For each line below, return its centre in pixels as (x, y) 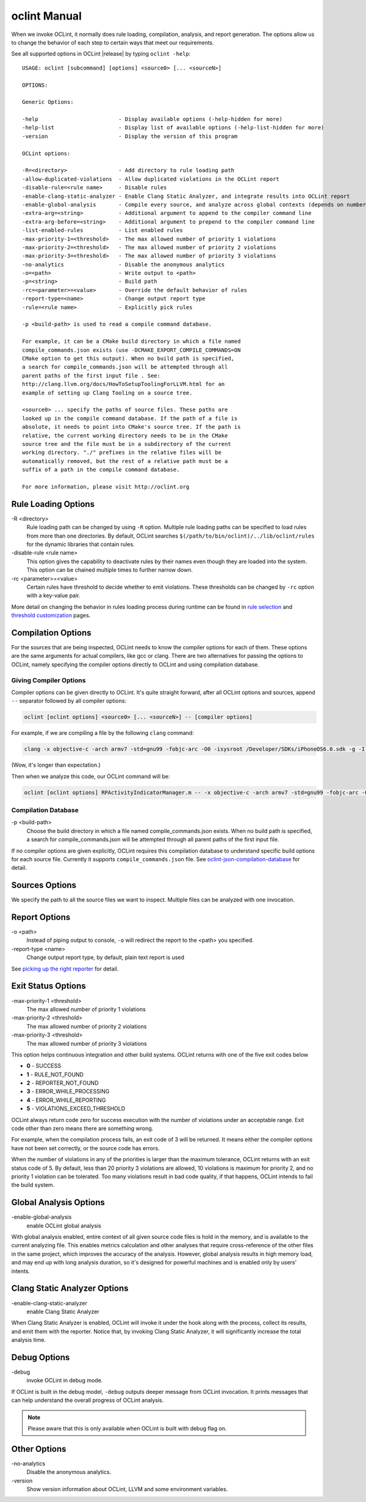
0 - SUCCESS (44, 1066)
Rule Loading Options (53, 504)
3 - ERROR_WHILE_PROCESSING (68, 1092)
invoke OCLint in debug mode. (65, 1380)
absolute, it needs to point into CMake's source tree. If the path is (131, 427)
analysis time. (28, 1340)
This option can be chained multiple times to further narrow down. (110, 570)
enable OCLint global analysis (64, 1225)
